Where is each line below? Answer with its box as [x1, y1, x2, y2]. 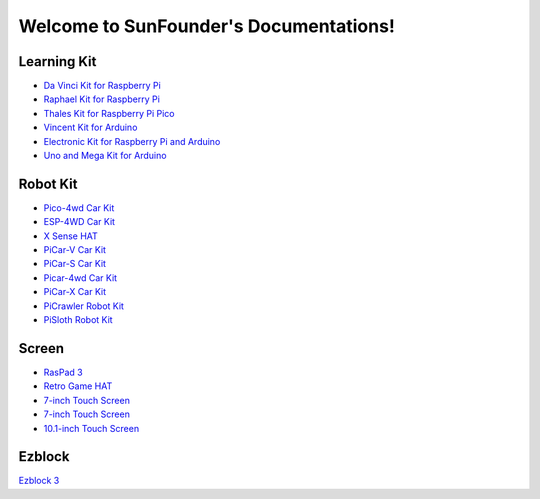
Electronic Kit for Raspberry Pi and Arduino [43, 135, 221, 147]
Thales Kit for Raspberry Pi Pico [43, 107, 175, 119]
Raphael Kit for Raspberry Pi [43, 93, 160, 105]
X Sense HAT [43, 230, 99, 242]
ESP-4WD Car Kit [43, 216, 115, 228]
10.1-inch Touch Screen [43, 422, 140, 434]
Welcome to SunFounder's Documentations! [18, 15, 395, 37]
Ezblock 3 [18, 475, 60, 487]
